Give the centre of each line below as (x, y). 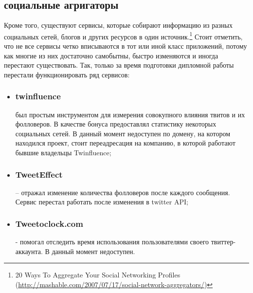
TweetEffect (39, 174)
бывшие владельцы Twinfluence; (63, 153)
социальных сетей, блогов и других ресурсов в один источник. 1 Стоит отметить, (123, 36)
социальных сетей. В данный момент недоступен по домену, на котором (123, 133)
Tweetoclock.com (49, 223)
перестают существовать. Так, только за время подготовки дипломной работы (119, 65)
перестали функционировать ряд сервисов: (67, 74)
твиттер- (223, 242)
